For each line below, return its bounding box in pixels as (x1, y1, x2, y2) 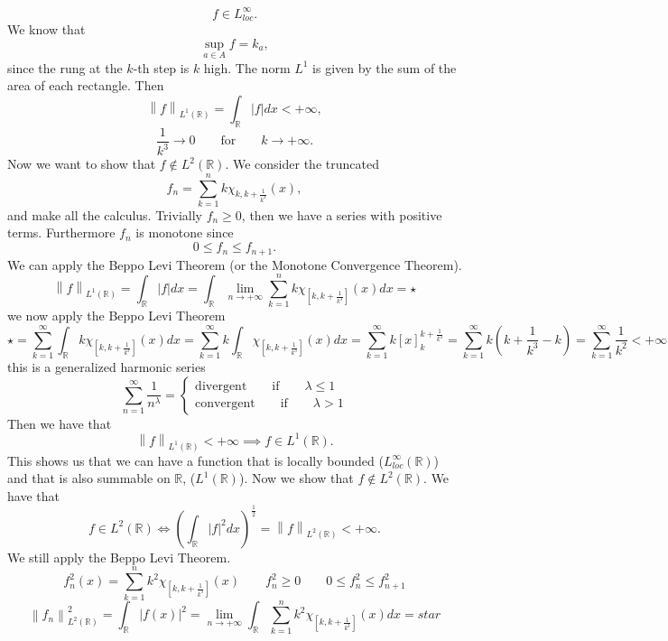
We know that (7, 19, 86, 38)
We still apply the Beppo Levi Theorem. (7, 547, 231, 566)
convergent (195, 397, 255, 411)
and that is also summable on (7, 469, 171, 488)
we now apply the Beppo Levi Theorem (7, 306, 226, 325)
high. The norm (203, 58, 291, 77)
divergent (195, 380, 247, 394)
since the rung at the (7, 58, 123, 77)
